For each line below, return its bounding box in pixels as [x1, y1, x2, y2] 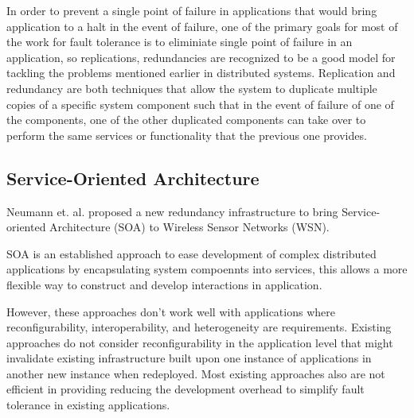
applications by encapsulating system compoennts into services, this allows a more [6, 261, 408, 277]
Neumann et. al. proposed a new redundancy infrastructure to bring [6, 203, 338, 219]
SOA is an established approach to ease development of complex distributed [6, 245, 377, 261]
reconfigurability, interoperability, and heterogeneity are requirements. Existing [6, 319, 392, 335]
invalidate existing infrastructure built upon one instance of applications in [6, 350, 372, 366]
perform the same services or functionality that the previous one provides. [6, 126, 367, 143]
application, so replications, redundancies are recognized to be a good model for [6, 48, 396, 65]
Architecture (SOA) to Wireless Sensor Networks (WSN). [49, 219, 330, 235]
